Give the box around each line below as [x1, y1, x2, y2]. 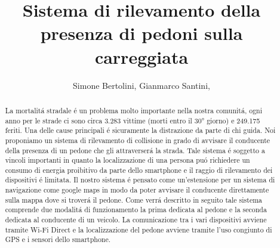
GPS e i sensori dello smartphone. [5, 234, 111, 244]
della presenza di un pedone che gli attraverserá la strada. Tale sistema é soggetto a [5, 145, 265, 155]
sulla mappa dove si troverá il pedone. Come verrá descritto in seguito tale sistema [5, 194, 263, 204]
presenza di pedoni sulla [40, 21, 243, 45]
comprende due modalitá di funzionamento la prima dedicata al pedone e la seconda [5, 204, 267, 215]
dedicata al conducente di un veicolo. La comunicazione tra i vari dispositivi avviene [5, 215, 267, 225]
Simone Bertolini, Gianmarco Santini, [73, 79, 210, 91]
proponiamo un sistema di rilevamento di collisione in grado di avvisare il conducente [5, 135, 270, 145]
